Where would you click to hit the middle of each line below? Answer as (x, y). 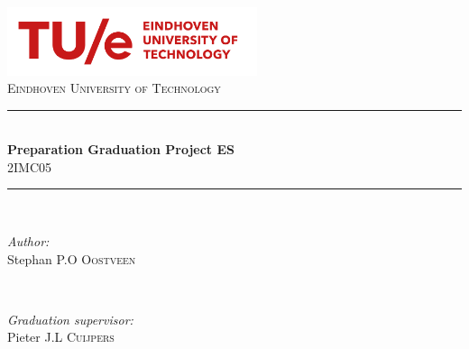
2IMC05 (29, 166)
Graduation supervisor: (70, 319)
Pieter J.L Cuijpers (61, 337)
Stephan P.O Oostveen (72, 258)
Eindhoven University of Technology (114, 88)
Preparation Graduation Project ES (121, 149)
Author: (28, 241)
